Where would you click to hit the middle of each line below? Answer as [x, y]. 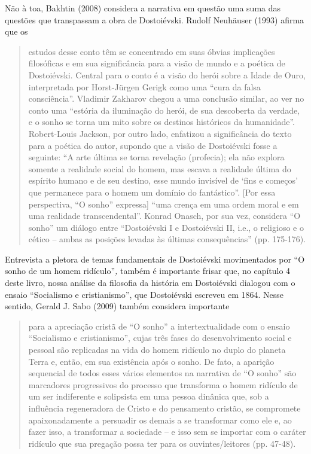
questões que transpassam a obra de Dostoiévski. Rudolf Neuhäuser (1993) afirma [155, 19]
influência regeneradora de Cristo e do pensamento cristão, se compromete [164, 408]
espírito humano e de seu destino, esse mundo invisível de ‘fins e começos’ [163, 180]
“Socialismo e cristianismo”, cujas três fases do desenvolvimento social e [160, 338]
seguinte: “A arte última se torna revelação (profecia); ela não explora [156, 157]
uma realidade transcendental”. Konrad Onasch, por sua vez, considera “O [164, 216]
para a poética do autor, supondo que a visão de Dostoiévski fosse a [153, 145]
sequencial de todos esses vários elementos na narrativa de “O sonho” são [162, 373]
